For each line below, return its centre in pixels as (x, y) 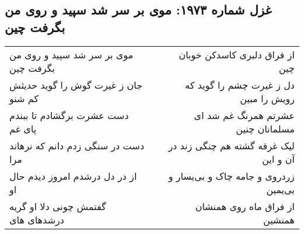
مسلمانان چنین (265, 128)
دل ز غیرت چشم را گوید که (240, 85)
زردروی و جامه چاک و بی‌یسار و (232, 176)
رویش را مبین (267, 98)
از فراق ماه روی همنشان (245, 206)
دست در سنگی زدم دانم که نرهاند (77, 145)
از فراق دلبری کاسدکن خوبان (236, 54)
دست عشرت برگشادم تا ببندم (69, 115)
